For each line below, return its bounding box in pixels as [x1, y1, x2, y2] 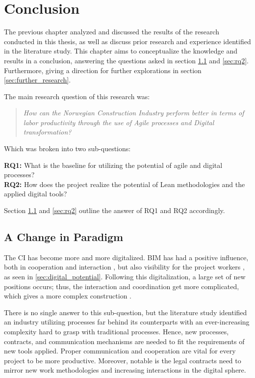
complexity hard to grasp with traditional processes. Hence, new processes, [4, 326, 229, 336]
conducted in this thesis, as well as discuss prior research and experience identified [4, 36, 251, 46]
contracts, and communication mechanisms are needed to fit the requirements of [4, 336, 245, 346]
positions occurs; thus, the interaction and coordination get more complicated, [4, 281, 239, 291]
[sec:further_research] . [4, 75, 71, 85]
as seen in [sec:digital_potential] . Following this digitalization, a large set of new [4, 271, 246, 282]
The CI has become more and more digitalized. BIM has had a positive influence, [4, 252, 249, 262]
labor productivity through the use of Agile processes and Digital [23, 117, 214, 127]
